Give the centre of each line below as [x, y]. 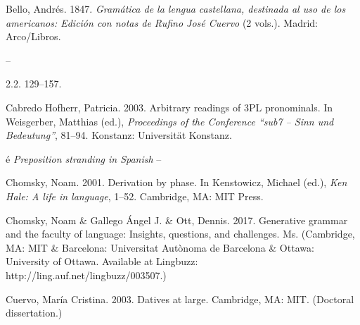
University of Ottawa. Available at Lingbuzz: [102, 261]
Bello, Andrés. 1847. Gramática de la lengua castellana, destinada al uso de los [176, 8]
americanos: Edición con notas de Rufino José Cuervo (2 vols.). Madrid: [162, 22]
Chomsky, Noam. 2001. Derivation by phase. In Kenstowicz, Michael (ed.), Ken [176, 182]
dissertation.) [34, 313]
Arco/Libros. [33, 36]
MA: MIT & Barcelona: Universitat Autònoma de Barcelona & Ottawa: [160, 247]
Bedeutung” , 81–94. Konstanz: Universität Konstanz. [119, 135]
